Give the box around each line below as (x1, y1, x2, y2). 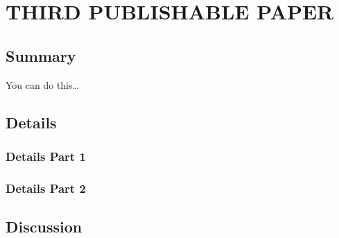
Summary (6, 44, 76, 66)
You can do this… (6, 77, 79, 92)
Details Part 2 (6, 179, 86, 196)
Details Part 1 (6, 147, 86, 164)
